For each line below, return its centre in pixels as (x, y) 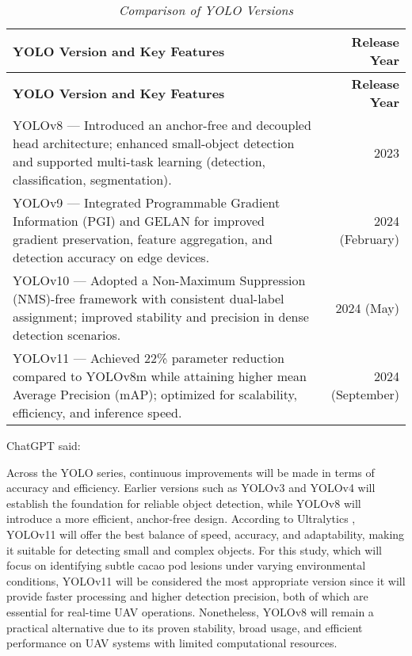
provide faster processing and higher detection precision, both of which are (187, 596)
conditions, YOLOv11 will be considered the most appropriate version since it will (206, 580)
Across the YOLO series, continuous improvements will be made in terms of (191, 472)
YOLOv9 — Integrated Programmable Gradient (147, 202)
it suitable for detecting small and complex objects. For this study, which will (194, 549)
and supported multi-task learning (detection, (139, 161)
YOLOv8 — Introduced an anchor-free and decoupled (162, 125)
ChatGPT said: (44, 445)
